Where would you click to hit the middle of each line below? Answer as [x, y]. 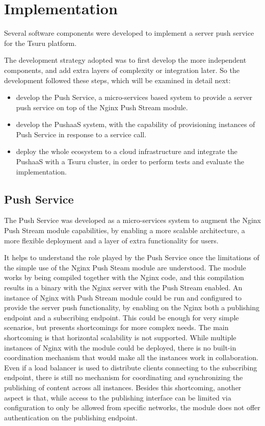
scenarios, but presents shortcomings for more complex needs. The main [116, 327]
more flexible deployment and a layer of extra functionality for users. [111, 240]
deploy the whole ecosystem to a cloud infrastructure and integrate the [127, 151]
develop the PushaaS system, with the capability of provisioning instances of [136, 124]
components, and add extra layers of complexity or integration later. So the [122, 70]
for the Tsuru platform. [41, 43]
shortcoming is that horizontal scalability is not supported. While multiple [120, 337]
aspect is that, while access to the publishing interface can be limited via [118, 397]
